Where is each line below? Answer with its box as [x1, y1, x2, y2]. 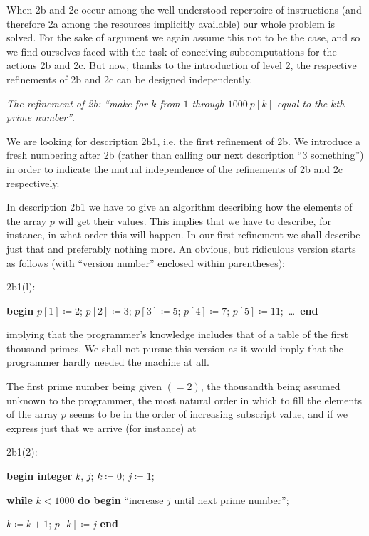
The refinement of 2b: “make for [6, 95, 147, 110]
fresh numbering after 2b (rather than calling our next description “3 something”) [6, 147, 364, 162]
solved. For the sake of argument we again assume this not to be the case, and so [6, 30, 360, 45]
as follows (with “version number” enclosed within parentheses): [6, 255, 286, 270]
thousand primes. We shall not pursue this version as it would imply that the [6, 340, 343, 355]
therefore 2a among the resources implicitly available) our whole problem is [6, 16, 335, 31]
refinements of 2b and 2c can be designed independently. [6, 71, 253, 86]
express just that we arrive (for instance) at [6, 420, 197, 435]
